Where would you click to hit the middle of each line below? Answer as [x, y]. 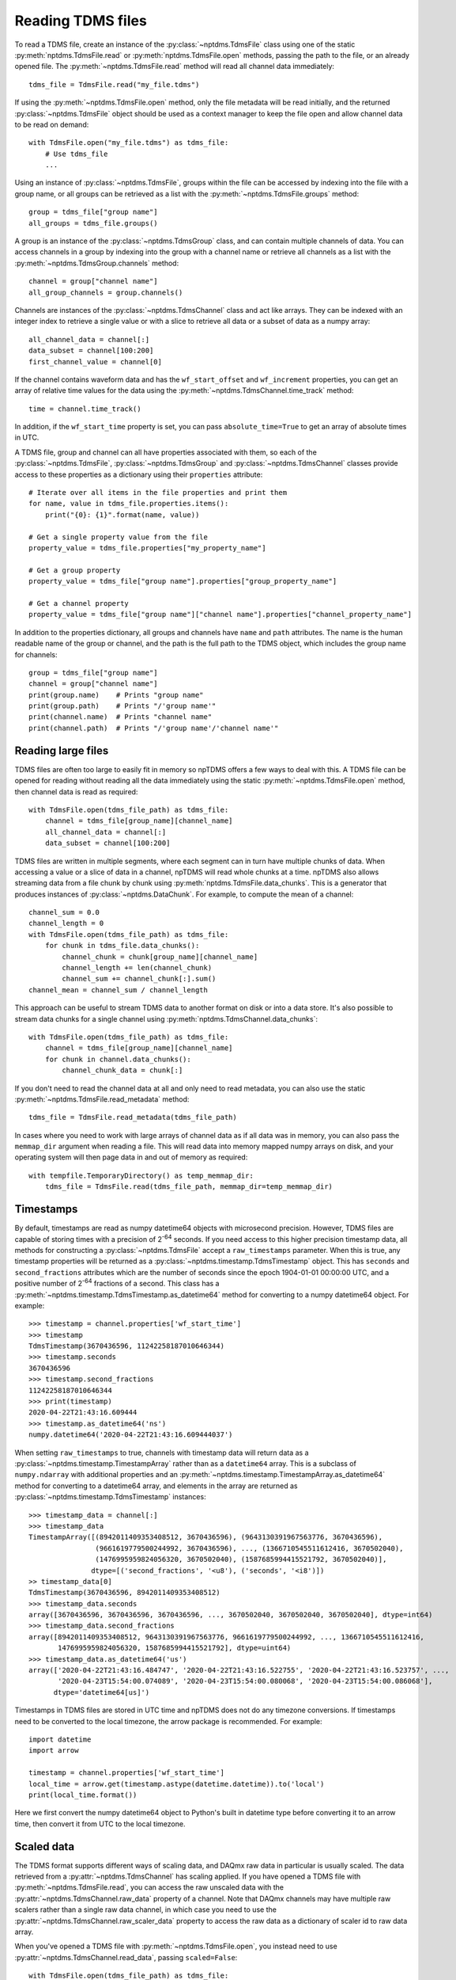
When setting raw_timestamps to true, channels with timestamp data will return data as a [162, 1453]
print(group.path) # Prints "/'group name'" [122, 706]
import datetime [60, 1739]
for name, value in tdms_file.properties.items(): [129, 504]
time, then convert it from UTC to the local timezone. [100, 1824]
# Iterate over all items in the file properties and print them [158, 493]
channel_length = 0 [66, 923]
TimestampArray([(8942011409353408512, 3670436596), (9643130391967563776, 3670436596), [206, 1537]
